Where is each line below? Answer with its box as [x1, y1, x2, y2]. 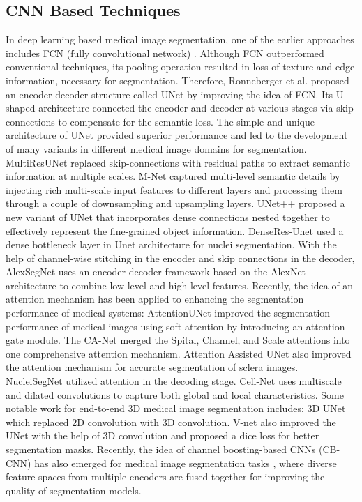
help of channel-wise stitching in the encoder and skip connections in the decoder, [6, 250, 355, 265]
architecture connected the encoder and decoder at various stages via [38, 100, 333, 115]
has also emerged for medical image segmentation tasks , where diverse [34, 455, 337, 470]
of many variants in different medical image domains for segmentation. [6, 141, 307, 155]
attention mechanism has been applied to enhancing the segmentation [6, 291, 304, 306]
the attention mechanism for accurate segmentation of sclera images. [6, 360, 299, 374]
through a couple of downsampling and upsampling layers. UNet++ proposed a [6, 196, 345, 211]
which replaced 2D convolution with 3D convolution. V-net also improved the [6, 414, 336, 429]
